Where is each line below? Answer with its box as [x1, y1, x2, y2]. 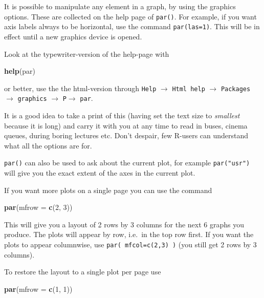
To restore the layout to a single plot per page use [4, 266, 161, 277]
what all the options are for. [4, 140, 92, 151]
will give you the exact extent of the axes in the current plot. [4, 167, 195, 178]
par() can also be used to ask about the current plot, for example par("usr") [4, 157, 250, 168]
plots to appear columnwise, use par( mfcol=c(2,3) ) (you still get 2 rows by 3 [4, 239, 257, 249]
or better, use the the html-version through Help [4, 82, 157, 93]
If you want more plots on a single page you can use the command [4, 184, 212, 195]
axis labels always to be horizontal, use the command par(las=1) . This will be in [4, 21, 260, 32]
